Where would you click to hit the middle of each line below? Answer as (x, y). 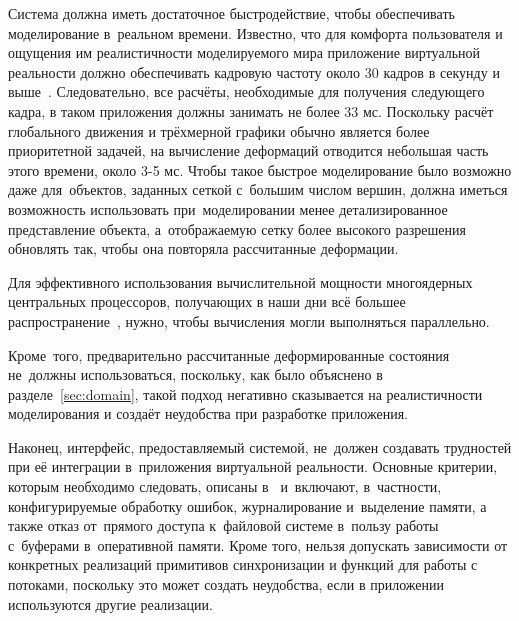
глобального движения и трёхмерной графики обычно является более (219, 130)
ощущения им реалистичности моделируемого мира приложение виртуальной (244, 52)
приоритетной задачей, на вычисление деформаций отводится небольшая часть (248, 150)
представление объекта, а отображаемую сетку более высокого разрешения (237, 228)
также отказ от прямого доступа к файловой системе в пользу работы (223, 525)
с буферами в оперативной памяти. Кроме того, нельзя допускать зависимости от (258, 544)
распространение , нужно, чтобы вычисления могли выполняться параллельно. (249, 320)
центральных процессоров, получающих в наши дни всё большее (207, 301)
